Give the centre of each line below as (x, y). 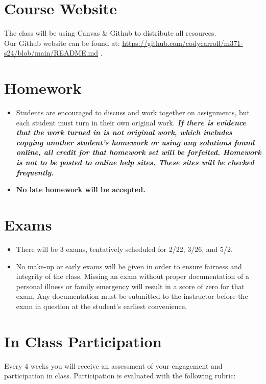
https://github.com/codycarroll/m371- (183, 43)
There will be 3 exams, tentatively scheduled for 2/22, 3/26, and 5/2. (124, 249)
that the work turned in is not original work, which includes (124, 132)
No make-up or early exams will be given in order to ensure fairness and (129, 266)
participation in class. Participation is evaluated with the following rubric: (120, 376)
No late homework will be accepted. (81, 189)
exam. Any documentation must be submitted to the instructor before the (132, 296)
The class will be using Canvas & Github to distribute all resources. (110, 33)
